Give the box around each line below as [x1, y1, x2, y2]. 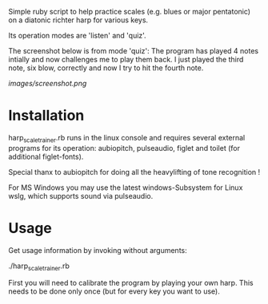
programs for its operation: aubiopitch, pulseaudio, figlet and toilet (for [8, 143, 240, 152]
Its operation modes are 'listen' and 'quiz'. [8, 31, 146, 40]
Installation [8, 107, 85, 124]
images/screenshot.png [8, 79, 87, 88]
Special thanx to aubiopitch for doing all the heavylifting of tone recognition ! [8, 167, 261, 176]
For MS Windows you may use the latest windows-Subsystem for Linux [8, 183, 243, 192]
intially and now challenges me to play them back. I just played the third [8, 55, 244, 64]
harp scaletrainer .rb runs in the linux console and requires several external [8, 132, 246, 144]
